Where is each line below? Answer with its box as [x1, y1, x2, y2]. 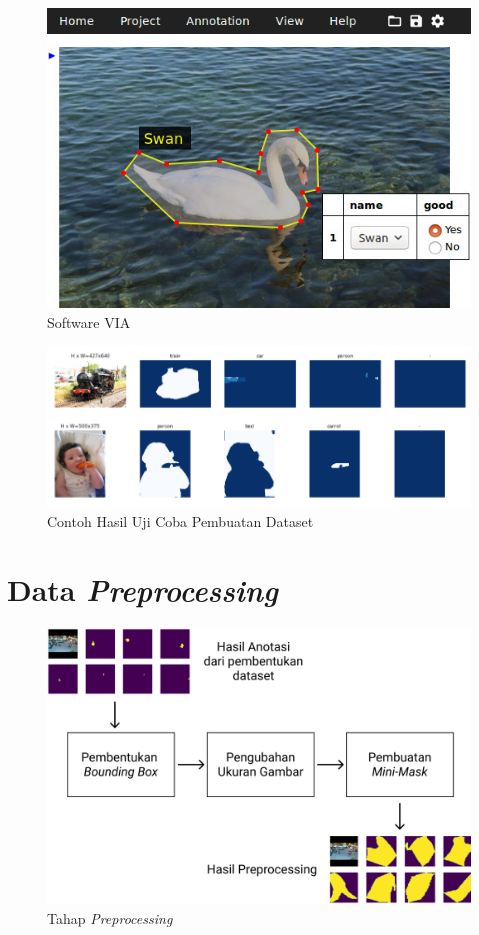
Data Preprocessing [7, 569, 278, 611]
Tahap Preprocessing [47, 907, 173, 928]
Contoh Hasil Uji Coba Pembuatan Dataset [47, 510, 314, 531]
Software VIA [47, 311, 131, 332]
